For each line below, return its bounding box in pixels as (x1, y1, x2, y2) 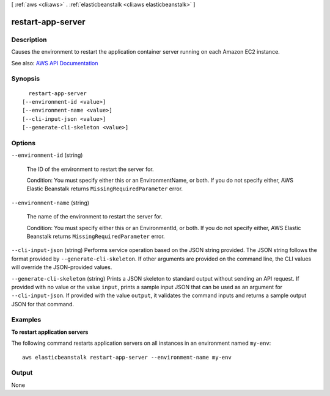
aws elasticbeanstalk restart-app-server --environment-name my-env (22, 354, 232, 361)
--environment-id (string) (11, 151, 83, 159)
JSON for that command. (11, 300, 75, 308)
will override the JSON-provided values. (11, 264, 112, 271)
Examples (11, 315, 42, 324)
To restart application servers (11, 328, 89, 336)
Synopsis (11, 74, 40, 83)
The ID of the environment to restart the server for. (26, 165, 154, 173)
